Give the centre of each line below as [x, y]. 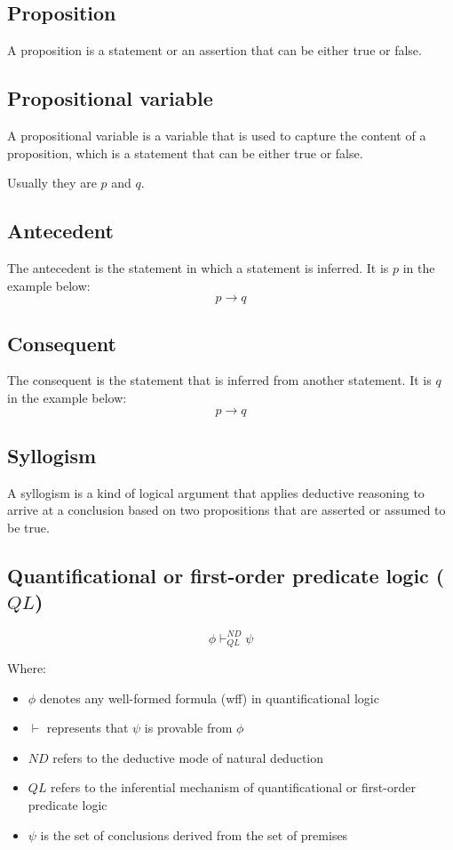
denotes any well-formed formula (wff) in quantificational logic [209, 698]
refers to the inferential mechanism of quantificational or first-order [233, 787]
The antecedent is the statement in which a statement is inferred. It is [198, 267]
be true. [28, 527]
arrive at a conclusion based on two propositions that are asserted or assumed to [226, 510]
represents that [87, 728]
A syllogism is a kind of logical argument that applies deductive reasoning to [216, 492]
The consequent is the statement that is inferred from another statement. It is [219, 380]
